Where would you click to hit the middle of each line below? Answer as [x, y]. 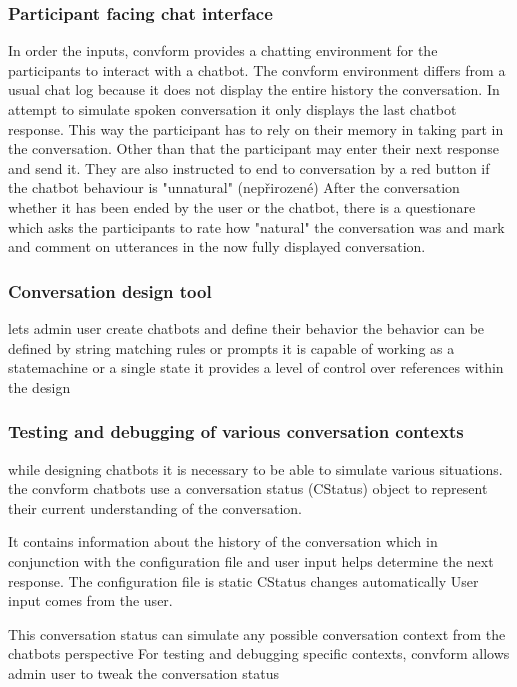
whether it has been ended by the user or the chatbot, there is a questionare [242, 206]
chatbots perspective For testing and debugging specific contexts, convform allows [259, 653]
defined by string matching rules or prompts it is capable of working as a [231, 347]
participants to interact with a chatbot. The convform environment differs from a [257, 69]
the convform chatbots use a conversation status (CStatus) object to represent [248, 488]
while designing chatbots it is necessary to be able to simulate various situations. [255, 468]
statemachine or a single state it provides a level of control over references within [256, 367]
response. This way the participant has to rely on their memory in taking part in [256, 128]
